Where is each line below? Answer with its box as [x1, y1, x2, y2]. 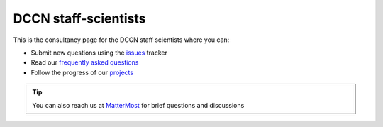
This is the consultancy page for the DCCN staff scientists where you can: [13, 35, 230, 44]
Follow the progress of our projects [30, 68, 134, 77]
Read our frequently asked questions [30, 58, 139, 67]
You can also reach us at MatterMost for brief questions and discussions [32, 101, 245, 109]
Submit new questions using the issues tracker [30, 48, 168, 57]
